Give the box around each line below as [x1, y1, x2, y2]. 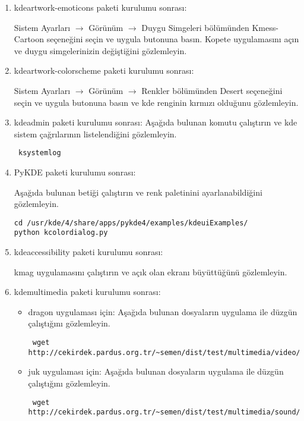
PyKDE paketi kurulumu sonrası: [14, 166, 136, 178]
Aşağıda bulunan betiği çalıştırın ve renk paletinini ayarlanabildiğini [14, 186, 262, 198]
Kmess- [252, 21, 278, 33]
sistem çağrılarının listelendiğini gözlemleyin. [14, 127, 177, 140]
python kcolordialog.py [14, 228, 108, 237]
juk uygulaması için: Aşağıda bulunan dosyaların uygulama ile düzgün [28, 365, 284, 378]
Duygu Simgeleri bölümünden [141, 21, 249, 33]
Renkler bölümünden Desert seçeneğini [141, 84, 283, 96]
